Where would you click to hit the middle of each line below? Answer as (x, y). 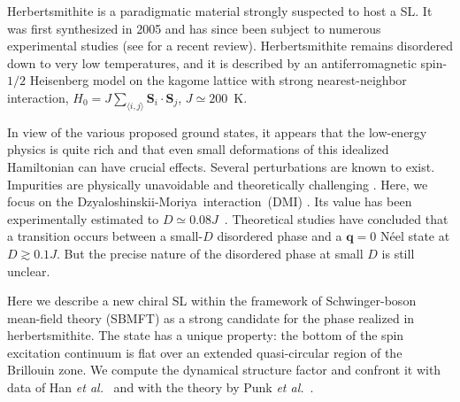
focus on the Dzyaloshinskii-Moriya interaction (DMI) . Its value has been (210, 201)
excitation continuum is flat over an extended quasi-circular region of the (205, 352)
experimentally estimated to (83, 218)
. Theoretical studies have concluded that (336, 218)
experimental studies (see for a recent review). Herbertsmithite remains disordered (230, 46)
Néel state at (415, 236)
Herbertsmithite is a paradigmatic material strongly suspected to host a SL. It (220, 11)
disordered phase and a (280, 236)
